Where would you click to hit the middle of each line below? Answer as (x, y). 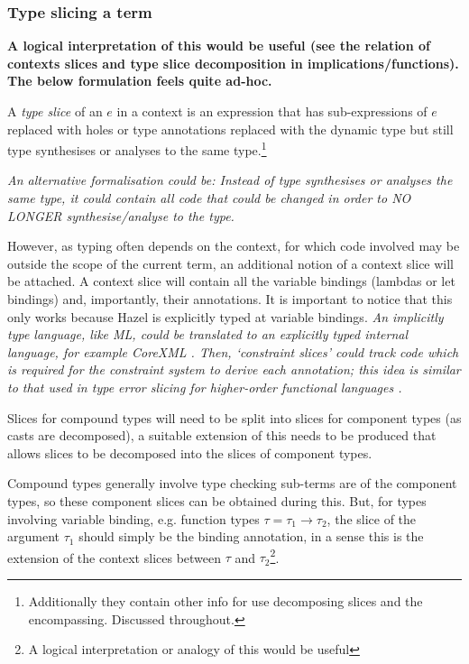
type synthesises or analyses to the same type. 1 (137, 148)
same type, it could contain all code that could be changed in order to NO (209, 198)
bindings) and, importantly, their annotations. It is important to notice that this (230, 299)
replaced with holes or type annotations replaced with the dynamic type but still (230, 129)
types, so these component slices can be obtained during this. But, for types (217, 500)
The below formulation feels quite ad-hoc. (140, 81)
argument (33, 536)
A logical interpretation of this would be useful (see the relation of (219, 46)
